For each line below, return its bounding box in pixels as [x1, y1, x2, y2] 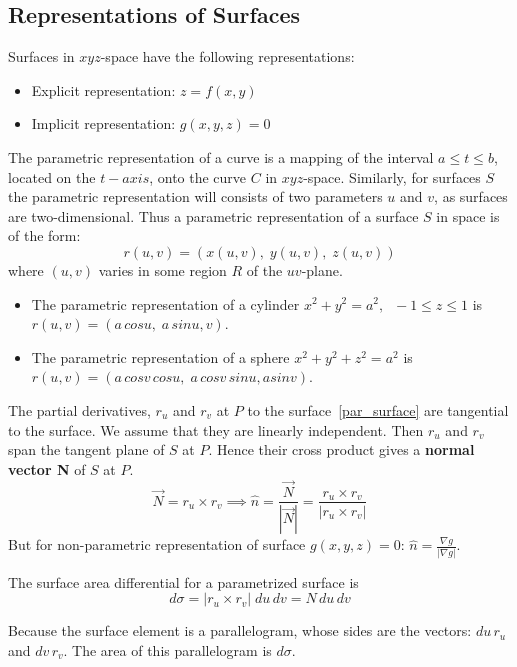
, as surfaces [434, 186, 508, 207]
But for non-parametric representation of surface [8, 534, 306, 555]
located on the [8, 166, 96, 187]
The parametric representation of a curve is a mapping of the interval [8, 146, 434, 167]
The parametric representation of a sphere [31, 346, 290, 367]
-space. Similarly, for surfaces [303, 166, 481, 187]
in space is [436, 205, 500, 226]
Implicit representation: [31, 113, 176, 134]
